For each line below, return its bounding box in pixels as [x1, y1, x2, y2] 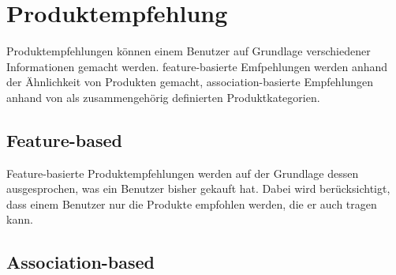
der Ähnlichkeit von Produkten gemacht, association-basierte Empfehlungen [6, 73, 374, 90]
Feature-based [6, 127, 123, 152]
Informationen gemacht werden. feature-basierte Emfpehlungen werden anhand [6, 58, 388, 74]
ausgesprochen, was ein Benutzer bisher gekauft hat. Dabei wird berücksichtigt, [6, 180, 390, 197]
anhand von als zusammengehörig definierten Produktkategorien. [6, 89, 320, 105]
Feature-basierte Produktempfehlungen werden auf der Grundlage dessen [6, 164, 359, 181]
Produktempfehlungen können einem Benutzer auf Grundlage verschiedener [6, 43, 371, 59]
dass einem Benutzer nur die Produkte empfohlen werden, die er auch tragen [6, 195, 377, 212]
